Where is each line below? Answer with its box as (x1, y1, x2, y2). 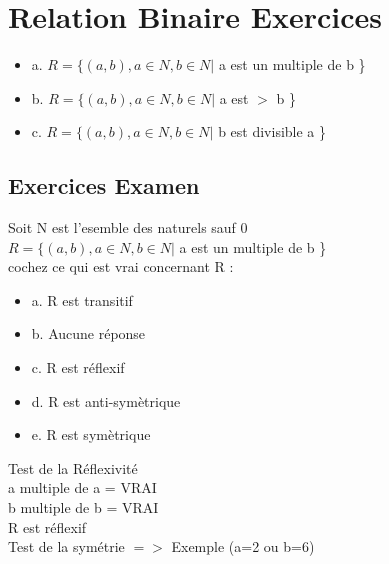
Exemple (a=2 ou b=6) (171, 536, 315, 557)
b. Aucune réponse (31, 323, 146, 344)
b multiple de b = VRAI (8, 497, 159, 518)
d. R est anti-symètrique (31, 390, 181, 411)
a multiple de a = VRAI (8, 477, 157, 498)
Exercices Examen (8, 170, 200, 201)
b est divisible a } (218, 121, 327, 142)
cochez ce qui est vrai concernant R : (8, 256, 234, 277)
